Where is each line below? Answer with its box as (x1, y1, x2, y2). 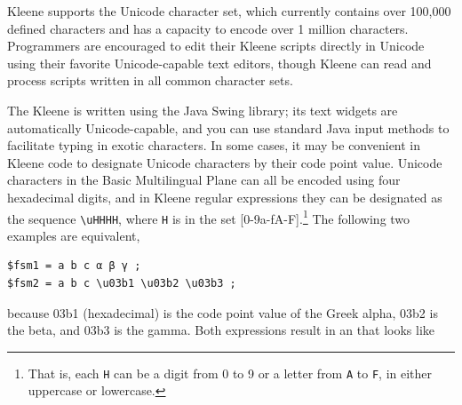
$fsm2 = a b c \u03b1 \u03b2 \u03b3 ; (7, 277, 236, 290)
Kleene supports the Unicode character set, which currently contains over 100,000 (7, 2, 451, 20)
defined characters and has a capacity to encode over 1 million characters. (7, 19, 409, 37)
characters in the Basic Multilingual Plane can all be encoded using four (7, 171, 401, 189)
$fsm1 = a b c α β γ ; (7, 259, 141, 273)
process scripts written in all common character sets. (7, 71, 293, 90)
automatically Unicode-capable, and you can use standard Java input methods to (7, 118, 450, 137)
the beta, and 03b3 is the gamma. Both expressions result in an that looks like (7, 321, 434, 339)
